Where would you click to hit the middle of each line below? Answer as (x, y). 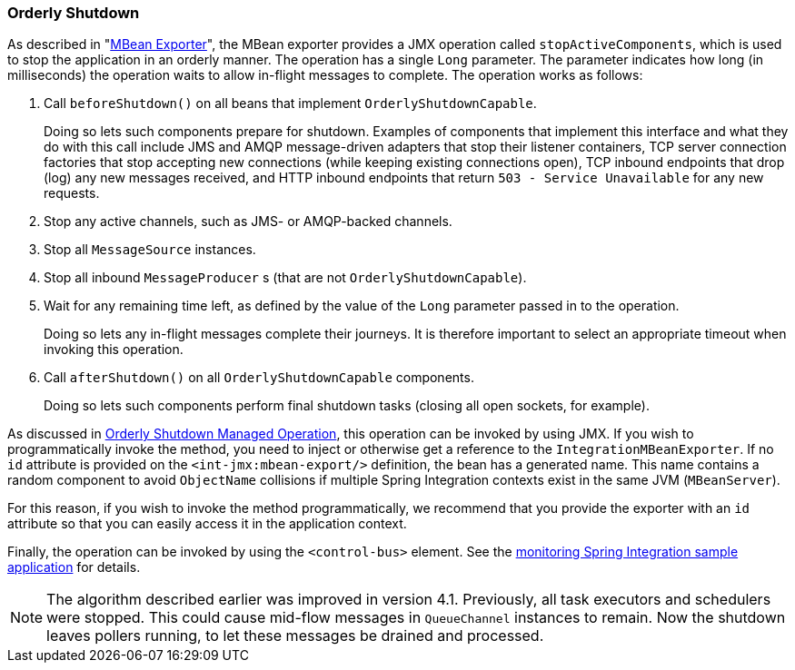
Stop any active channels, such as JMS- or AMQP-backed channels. (248, 222)
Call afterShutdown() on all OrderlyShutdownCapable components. (259, 378)
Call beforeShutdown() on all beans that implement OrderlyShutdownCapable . (290, 103)
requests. (72, 193)
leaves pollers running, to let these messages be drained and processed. (295, 636)
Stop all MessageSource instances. (150, 250)
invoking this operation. (114, 350)
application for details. (74, 567)
